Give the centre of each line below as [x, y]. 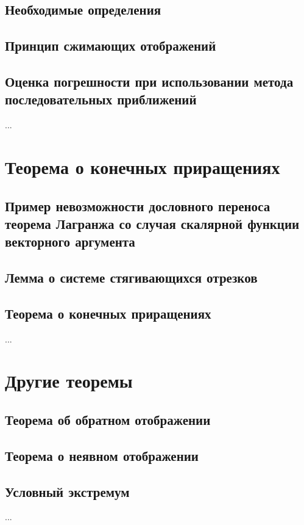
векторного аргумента [70, 241]
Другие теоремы [69, 381]
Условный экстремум [67, 491]
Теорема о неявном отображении [102, 455]
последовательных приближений [101, 99]
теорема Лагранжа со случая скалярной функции [152, 223]
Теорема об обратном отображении [108, 420]
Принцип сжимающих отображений [111, 45]
